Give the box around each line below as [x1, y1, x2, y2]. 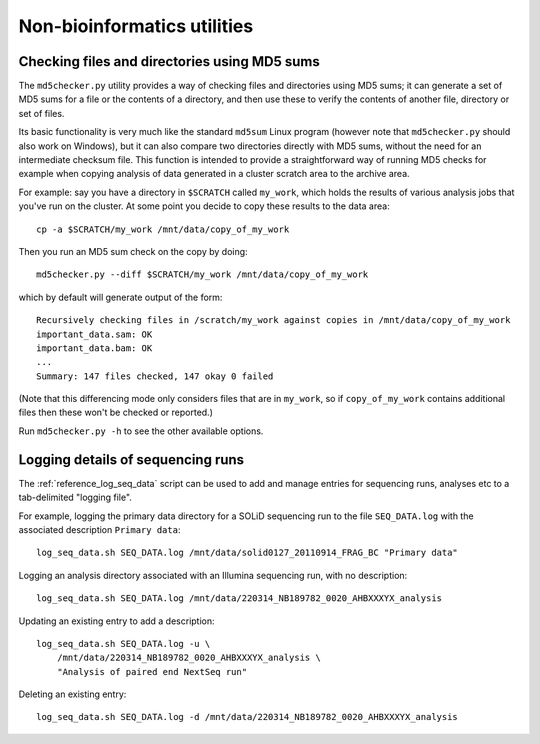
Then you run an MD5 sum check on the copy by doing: [18, 245, 249, 257]
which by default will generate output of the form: [18, 291, 223, 303]
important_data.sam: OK [36, 328, 153, 340]
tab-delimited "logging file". [18, 491, 132, 504]
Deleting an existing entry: [18, 688, 127, 700]
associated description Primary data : [18, 523, 181, 535]
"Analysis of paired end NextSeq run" [56, 666, 248, 677]
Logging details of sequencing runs [18, 451, 245, 468]
